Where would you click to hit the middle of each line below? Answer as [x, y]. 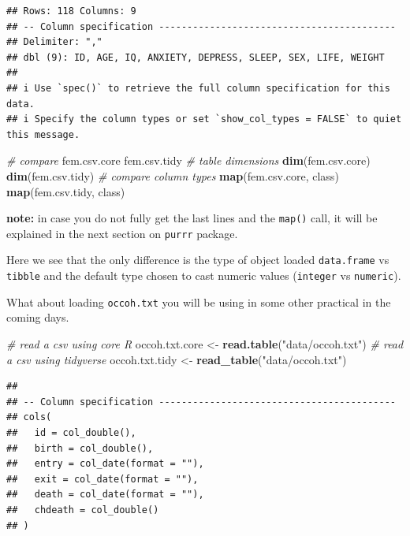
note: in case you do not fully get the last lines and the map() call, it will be [192, 218]
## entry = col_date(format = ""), [105, 464]
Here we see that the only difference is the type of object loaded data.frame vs [198, 260]
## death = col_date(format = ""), [105, 495]
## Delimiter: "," [54, 42]
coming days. [38, 317]
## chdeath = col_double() [83, 510]
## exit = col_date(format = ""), [102, 479]
